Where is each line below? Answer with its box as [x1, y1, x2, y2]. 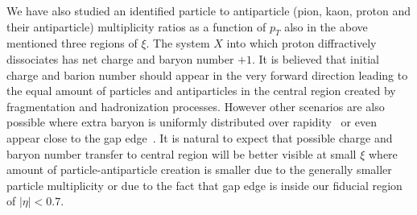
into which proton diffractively [226, 35, 377, 52]
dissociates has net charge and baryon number [6, 50, 234, 67]
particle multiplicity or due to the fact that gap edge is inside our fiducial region [6, 176, 403, 193]
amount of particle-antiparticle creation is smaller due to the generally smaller [6, 161, 392, 178]
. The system [146, 35, 210, 52]
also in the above [284, 18, 368, 35]
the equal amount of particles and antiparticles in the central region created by [6, 82, 396, 99]
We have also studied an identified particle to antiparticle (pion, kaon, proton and [6, 2, 411, 19]
